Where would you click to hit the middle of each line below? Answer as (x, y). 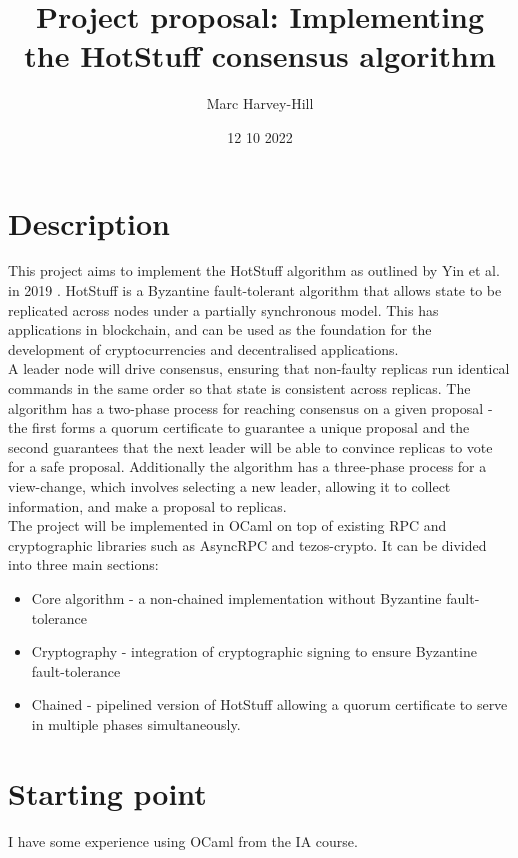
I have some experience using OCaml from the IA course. (183, 840)
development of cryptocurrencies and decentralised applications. (203, 348)
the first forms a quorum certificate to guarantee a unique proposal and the (239, 427)
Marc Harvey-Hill (260, 103)
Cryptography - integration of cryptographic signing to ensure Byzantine (254, 651)
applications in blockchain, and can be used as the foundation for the (220, 329)
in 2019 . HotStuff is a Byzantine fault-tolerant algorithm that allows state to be (255, 290)
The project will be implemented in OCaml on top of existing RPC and (227, 525)
